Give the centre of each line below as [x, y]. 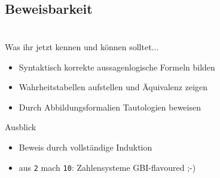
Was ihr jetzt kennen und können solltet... [82, 46]
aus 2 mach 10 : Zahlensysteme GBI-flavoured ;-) [107, 167]
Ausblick [21, 127]
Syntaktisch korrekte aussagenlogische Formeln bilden [117, 67]
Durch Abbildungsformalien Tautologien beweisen [110, 107]
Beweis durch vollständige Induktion [85, 147]
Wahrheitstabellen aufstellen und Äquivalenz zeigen [113, 87]
